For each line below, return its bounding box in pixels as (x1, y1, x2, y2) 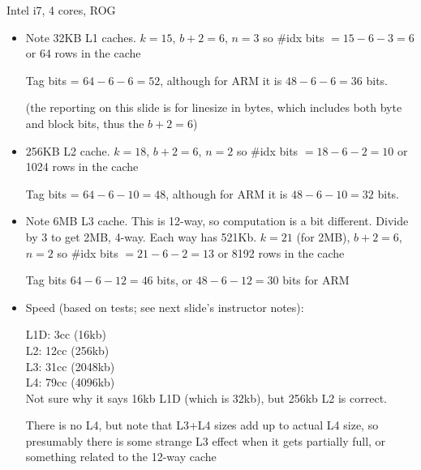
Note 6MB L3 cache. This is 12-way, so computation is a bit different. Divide (25, 212, 409, 229)
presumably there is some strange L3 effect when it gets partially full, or (25, 432, 386, 449)
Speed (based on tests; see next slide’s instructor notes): (25, 298, 304, 315)
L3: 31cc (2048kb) (25, 357, 115, 374)
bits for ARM (282, 271, 350, 288)
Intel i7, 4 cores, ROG (6, 2, 116, 18)
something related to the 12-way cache (25, 448, 217, 465)
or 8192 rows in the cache (217, 244, 345, 261)
